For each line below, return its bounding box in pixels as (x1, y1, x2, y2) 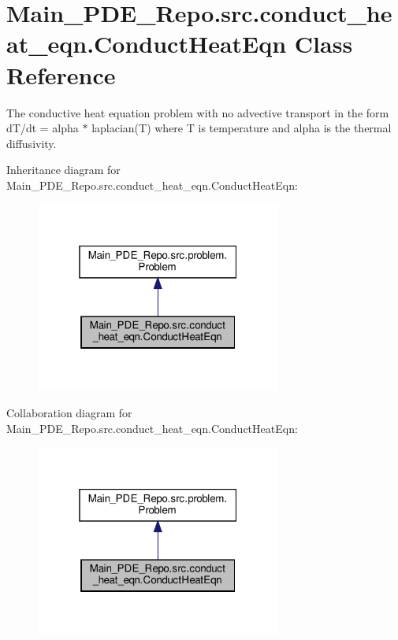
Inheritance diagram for (6, 161, 121, 178)
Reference (6, 58, 116, 91)
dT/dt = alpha (6, 120, 79, 136)
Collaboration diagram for (6, 405, 132, 421)
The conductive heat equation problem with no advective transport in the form (6, 104, 389, 120)
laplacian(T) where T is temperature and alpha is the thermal (91, 120, 392, 136)
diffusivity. (6, 135, 57, 151)
